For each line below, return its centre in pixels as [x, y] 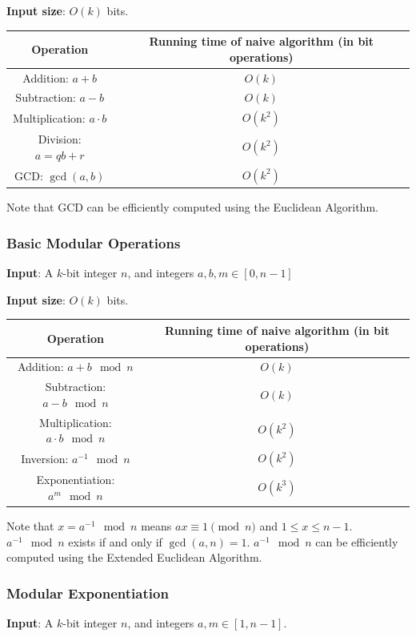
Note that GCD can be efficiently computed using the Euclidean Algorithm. [192, 207]
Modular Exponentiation [88, 593]
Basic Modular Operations [94, 242]
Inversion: [45, 459]
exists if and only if [115, 541]
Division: [60, 139]
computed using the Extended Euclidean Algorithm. [134, 557]
